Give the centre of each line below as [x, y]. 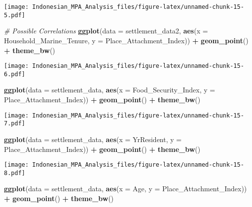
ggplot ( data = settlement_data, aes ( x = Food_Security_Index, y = [110, 90]
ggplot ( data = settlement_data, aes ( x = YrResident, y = [93, 139]
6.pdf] [15, 74]
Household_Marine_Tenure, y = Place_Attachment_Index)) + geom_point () [126, 40]
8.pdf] [15, 173]
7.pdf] [15, 124]
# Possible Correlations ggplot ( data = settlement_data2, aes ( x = [106, 31]
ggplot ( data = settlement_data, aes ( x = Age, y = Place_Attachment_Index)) [126, 189]
